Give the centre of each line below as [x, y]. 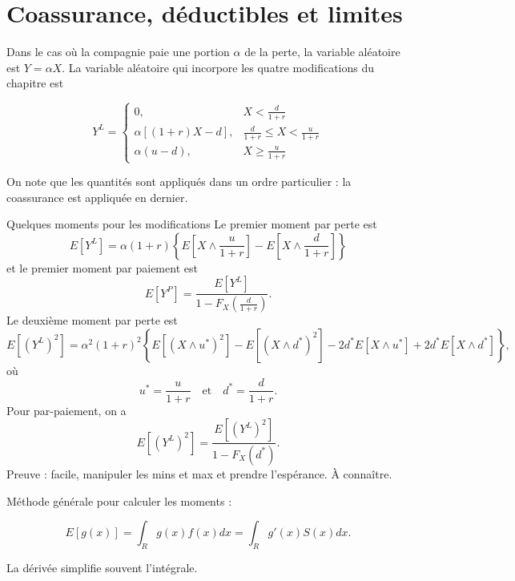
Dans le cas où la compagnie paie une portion [118, 52]
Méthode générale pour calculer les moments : [119, 500]
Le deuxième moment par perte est [92, 320]
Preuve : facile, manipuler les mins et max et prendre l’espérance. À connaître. [199, 473]
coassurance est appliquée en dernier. [97, 197]
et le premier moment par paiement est [102, 267]
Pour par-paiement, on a [66, 410]
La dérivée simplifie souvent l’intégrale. [102, 567]
